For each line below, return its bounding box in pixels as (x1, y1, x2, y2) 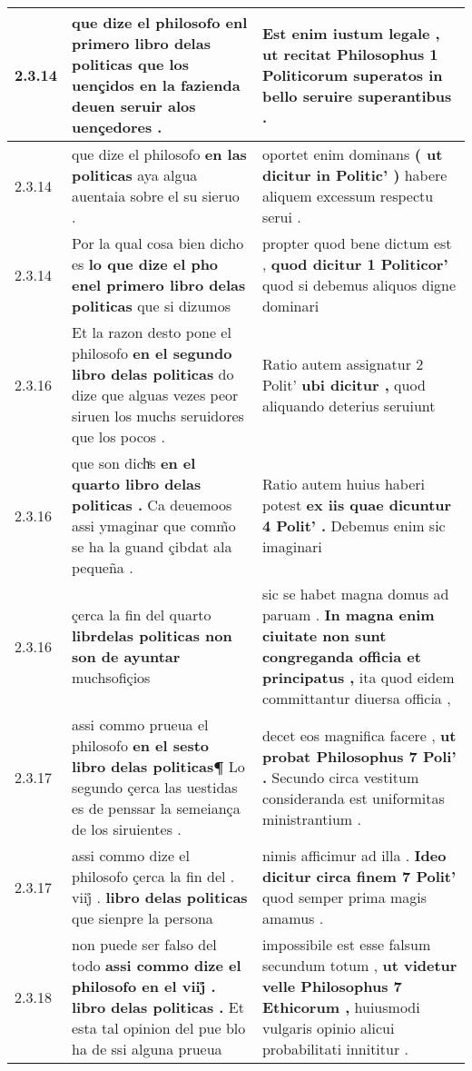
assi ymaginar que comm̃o (72, 515, 236, 536)
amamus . (261, 907, 324, 928)
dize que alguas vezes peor (72, 384, 239, 405)
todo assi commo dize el (72, 955, 241, 976)
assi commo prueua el (72, 714, 209, 735)
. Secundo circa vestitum (261, 766, 419, 788)
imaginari (261, 536, 322, 557)
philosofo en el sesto (72, 735, 209, 756)
